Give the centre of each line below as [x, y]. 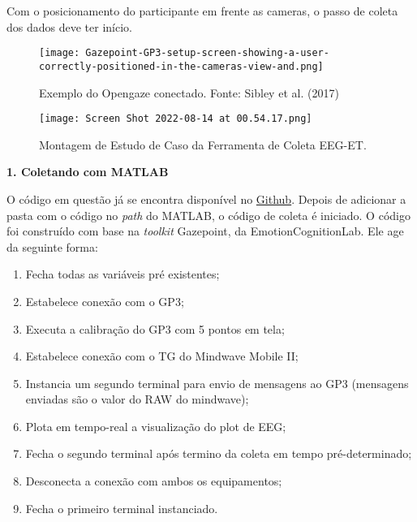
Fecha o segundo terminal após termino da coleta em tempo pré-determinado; [219, 453]
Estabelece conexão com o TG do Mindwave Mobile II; [162, 356]
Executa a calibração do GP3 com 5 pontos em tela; [155, 328]
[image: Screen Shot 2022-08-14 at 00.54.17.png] [176, 119]
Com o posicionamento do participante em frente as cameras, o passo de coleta [202, 11]
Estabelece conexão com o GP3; [105, 301]
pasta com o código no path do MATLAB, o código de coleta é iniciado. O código [208, 215]
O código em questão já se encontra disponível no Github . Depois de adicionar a [206, 198]
